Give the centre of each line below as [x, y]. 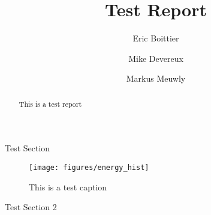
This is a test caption [68, 186]
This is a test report [50, 104]
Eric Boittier [156, 38]
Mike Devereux [156, 58]
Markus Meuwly [156, 78]
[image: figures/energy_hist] [89, 167]
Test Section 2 [31, 207]
